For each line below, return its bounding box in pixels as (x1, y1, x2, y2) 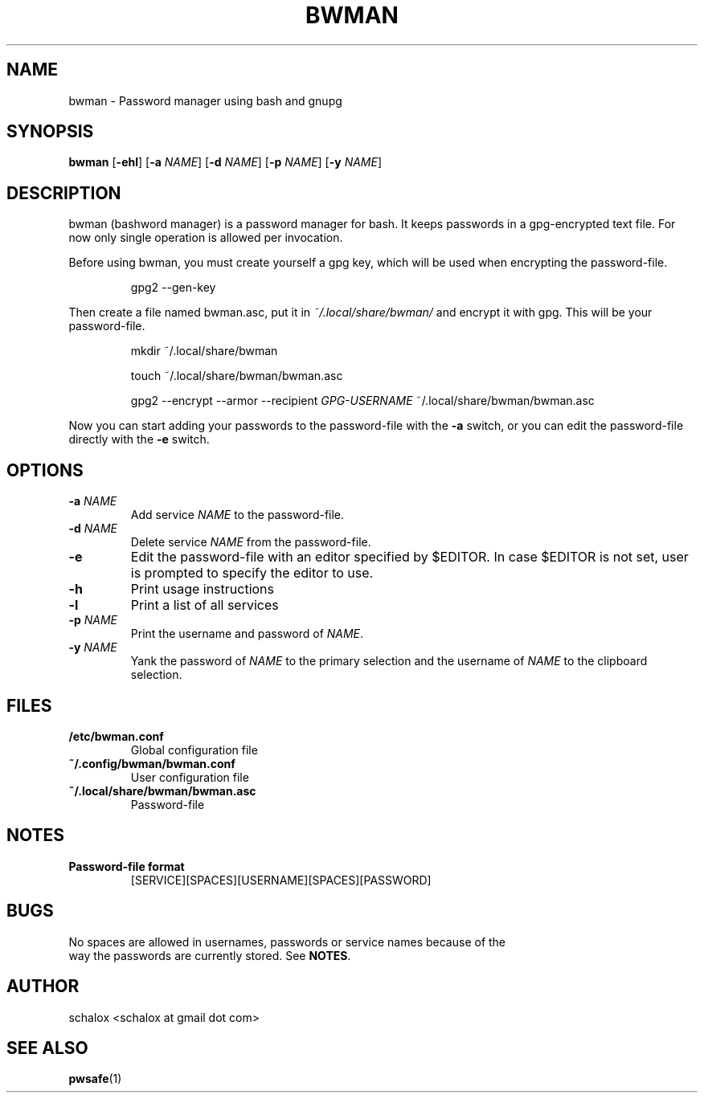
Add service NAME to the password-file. (130, 508, 345, 522)
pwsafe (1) (68, 1072, 122, 1086)
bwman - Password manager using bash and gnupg (68, 93, 342, 108)
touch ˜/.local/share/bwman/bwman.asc (130, 369, 343, 383)
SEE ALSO (6, 1037, 88, 1058)
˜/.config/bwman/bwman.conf (68, 756, 235, 770)
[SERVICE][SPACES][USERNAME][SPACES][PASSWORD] (130, 872, 432, 887)
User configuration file (130, 770, 249, 784)
